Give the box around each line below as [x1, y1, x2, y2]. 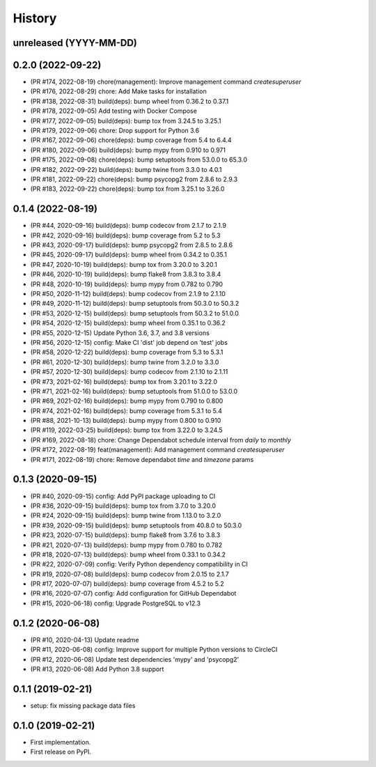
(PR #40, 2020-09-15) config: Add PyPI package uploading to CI [30, 492, 216, 500]
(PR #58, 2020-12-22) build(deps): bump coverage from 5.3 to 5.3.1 [30, 348, 224, 357]
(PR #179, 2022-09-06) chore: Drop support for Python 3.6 [30, 126, 200, 135]
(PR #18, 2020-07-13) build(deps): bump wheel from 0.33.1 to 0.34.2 [30, 550, 226, 559]
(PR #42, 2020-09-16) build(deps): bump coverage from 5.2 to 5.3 [30, 231, 221, 240]
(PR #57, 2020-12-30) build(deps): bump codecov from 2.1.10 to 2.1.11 [30, 368, 228, 376]
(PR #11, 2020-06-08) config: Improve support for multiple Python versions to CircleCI [30, 645, 278, 654]
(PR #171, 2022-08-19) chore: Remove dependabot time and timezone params [30, 455, 254, 463]
